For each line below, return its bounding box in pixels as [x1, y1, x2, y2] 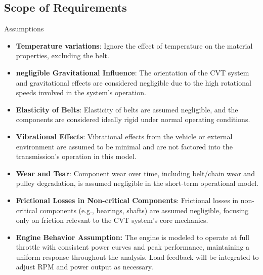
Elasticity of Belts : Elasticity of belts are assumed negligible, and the [16, 104, 238, 114]
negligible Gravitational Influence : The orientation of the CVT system [16, 67, 249, 77]
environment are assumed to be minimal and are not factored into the [16, 141, 233, 151]
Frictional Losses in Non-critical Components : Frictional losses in [16, 194, 239, 205]
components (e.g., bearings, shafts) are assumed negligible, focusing [39, 205, 249, 215]
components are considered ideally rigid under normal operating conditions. [16, 114, 250, 125]
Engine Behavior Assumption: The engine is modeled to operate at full [16, 231, 249, 242]
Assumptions [4, 23, 44, 34]
